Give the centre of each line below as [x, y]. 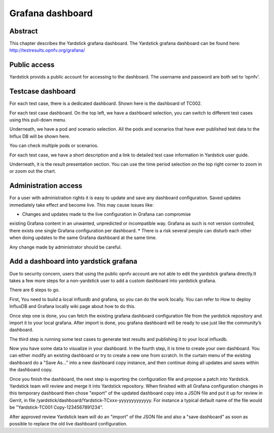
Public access [32, 65]
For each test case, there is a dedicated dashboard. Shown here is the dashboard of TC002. [106, 103]
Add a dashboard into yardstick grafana [73, 262]
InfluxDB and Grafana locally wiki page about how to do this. [73, 306]
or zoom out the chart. [33, 171]
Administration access [46, 186]
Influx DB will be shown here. [40, 136]
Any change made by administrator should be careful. [65, 247]
